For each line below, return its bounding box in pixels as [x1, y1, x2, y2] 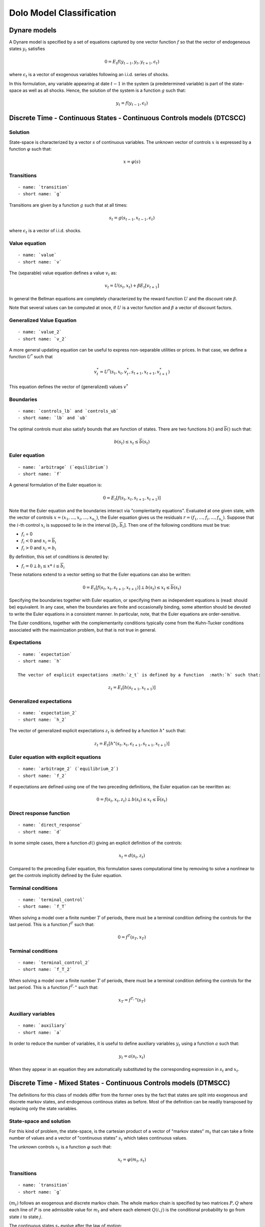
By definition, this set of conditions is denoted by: [9, 554, 109, 560]
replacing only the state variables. [9, 1106, 78, 1112]
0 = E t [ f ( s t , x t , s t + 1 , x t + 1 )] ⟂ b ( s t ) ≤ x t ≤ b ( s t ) [82, 585, 182, 591]
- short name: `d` [18, 829, 62, 834]
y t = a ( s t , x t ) [118, 1053, 145, 1060]
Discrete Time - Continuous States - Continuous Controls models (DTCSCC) [9, 114, 246, 122]
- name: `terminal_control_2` [18, 960, 91, 965]
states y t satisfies [9, 46, 45, 53]
